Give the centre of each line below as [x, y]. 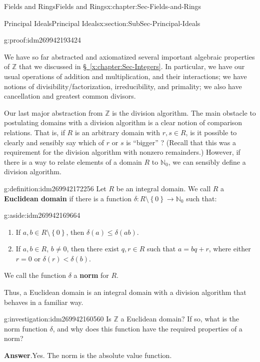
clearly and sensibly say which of [54, 142]
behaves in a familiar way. [44, 302]
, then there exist [93, 249]
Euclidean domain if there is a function [68, 198]
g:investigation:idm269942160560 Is [58, 319]
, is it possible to [211, 132]
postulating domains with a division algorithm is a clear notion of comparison [123, 122]
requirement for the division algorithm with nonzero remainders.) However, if [122, 152]
